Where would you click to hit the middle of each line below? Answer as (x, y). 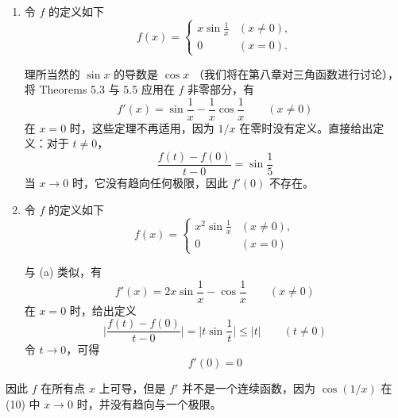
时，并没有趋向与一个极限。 (149, 403)
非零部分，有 (221, 89)
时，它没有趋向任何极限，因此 (150, 182)
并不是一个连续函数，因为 (249, 388)
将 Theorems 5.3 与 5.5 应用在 (99, 89)
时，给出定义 (103, 310)
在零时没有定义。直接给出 (306, 127)
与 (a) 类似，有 (63, 272)
